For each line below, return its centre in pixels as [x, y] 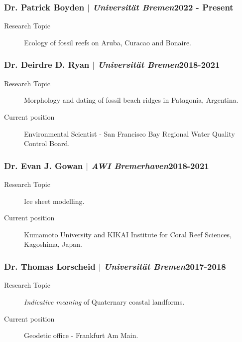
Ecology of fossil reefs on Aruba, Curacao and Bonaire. [108, 42]
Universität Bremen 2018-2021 [159, 65]
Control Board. [47, 143]
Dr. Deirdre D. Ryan [47, 65]
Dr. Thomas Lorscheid [50, 266]
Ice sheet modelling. [54, 201]
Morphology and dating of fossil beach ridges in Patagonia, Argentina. [131, 100]
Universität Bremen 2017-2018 [165, 266]
